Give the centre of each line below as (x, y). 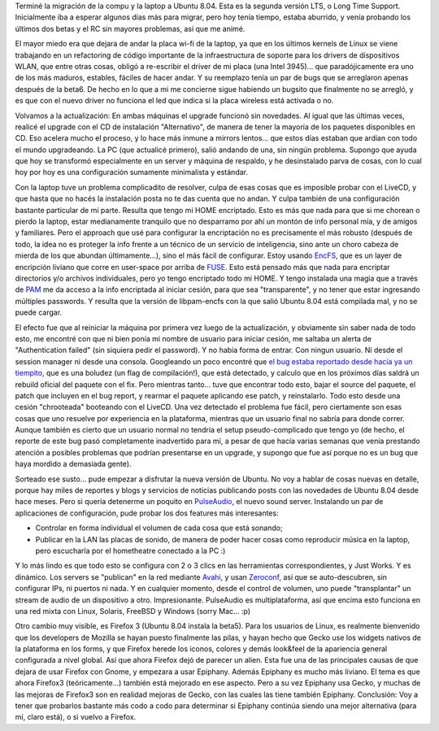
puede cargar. (39, 312)
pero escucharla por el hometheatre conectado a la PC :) (130, 550)
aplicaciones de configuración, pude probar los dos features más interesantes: (147, 513)
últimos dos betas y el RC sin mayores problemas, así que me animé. (130, 28)
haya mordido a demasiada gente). (73, 464)
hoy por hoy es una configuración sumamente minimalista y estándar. (131, 172)
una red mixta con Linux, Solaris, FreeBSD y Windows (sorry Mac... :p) (133, 611)
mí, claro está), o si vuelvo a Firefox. (76, 717)
